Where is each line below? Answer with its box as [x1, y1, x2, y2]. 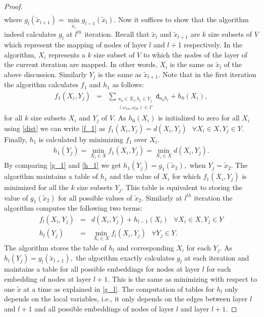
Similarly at [145, 192, 182, 203]
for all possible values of [58, 192, 132, 203]
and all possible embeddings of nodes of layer [34, 303, 174, 313]
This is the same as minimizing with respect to [112, 273, 257, 284]
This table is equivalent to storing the [126, 182, 242, 193]
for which [172, 171, 201, 181]
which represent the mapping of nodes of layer [4, 39, 147, 50]
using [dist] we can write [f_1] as [4, 122, 105, 133]
